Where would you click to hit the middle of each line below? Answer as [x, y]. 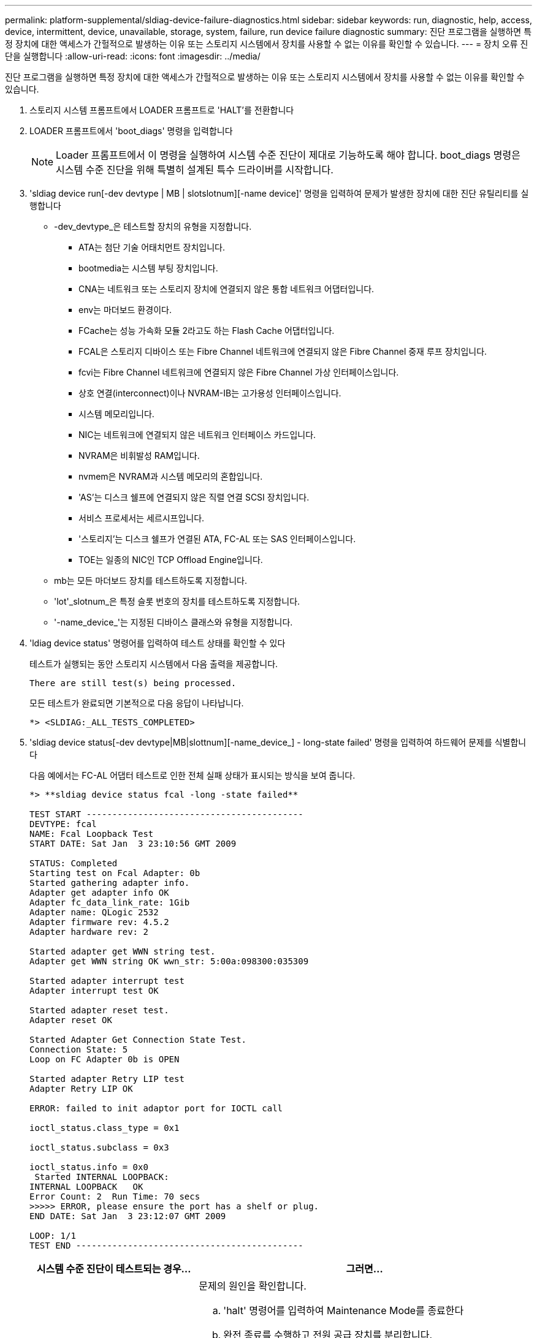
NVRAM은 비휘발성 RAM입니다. [139, 455]
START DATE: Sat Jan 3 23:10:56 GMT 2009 [133, 844]
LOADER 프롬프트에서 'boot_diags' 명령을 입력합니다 [131, 131]
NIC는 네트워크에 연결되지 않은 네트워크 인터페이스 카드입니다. [197, 435]
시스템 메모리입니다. [116, 414]
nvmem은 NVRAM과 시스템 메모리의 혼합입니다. [171, 476]
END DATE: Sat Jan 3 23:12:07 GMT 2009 [128, 1216]
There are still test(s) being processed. [133, 683]
